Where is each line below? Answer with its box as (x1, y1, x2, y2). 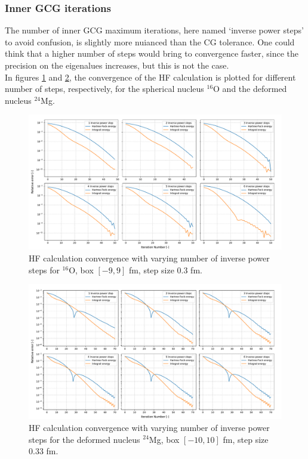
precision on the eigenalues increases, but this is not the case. (5, 59, 229, 71)
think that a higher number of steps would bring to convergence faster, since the (5, 47, 299, 60)
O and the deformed (213, 82, 287, 95)
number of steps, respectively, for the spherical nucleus (5, 82, 204, 95)
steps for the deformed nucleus (29, 433, 140, 445)
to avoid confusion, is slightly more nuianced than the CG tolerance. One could (5, 35, 295, 48)
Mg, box (149, 433, 180, 445)
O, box (69, 263, 94, 276)
